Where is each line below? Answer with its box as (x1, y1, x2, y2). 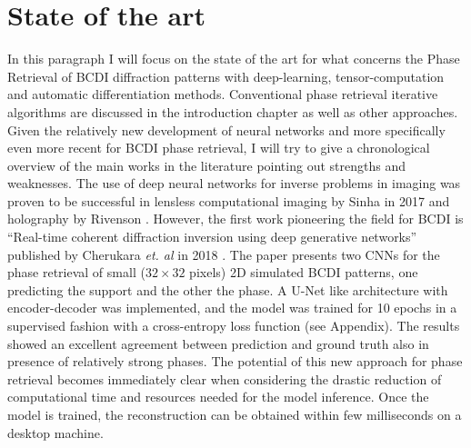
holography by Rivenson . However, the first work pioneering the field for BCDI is (7, 209, 464, 228)
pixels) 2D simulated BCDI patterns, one (189, 263, 418, 282)
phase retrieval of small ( (7, 263, 145, 282)
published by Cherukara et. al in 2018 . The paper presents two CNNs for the (7, 244, 440, 264)
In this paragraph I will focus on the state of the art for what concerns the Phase (7, 49, 460, 68)
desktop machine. (7, 423, 104, 442)
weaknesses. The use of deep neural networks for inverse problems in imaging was (7, 174, 461, 193)
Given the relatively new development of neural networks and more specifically (7, 120, 446, 139)
